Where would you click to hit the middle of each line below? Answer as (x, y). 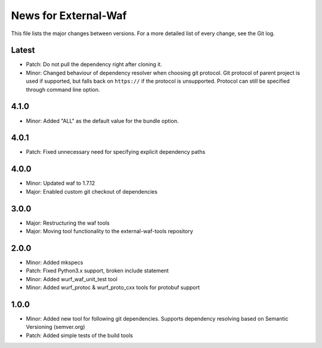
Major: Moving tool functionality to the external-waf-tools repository (109, 231)
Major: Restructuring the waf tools (68, 223)
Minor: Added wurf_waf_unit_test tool (72, 279)
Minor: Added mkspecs (55, 262)
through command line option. (63, 89)
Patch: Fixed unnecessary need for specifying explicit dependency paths (116, 152)
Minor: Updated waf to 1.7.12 (61, 183)
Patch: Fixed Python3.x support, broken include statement (97, 271)
